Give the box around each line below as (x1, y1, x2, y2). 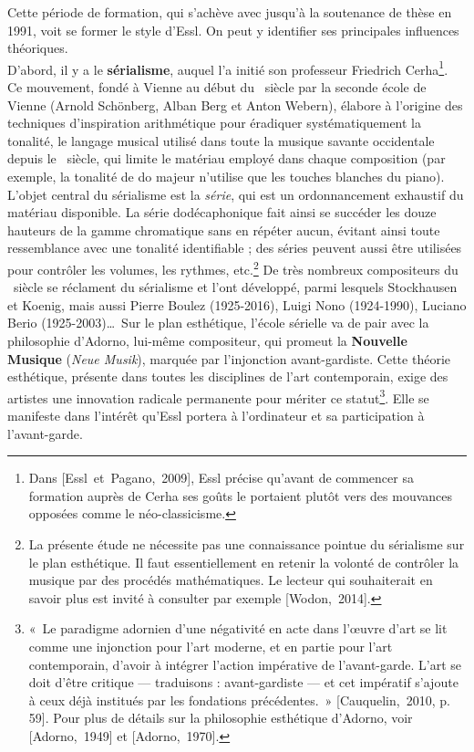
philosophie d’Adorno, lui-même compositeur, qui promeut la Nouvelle (7, 331, 407, 350)
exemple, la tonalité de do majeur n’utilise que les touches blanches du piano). (7, 167, 445, 185)
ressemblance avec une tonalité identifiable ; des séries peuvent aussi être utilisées (7, 238, 462, 257)
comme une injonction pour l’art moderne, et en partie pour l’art (28, 636, 393, 655)
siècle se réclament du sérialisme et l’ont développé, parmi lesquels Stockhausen (13, 277, 458, 297)
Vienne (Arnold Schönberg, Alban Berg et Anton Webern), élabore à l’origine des (7, 95, 463, 114)
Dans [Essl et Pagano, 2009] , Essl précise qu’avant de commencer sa (28, 468, 414, 487)
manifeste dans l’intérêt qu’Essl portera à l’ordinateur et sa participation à (7, 406, 425, 425)
